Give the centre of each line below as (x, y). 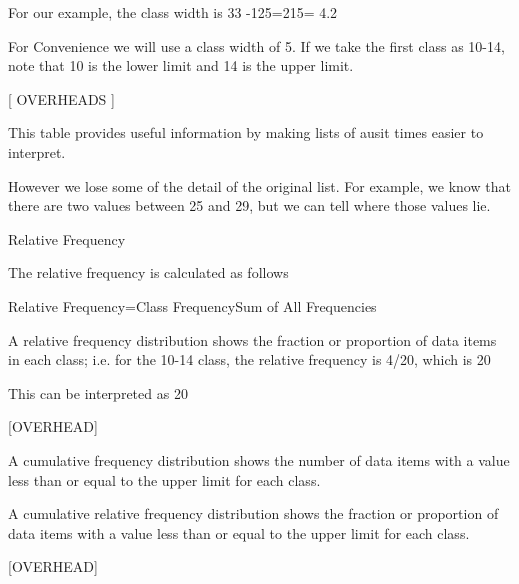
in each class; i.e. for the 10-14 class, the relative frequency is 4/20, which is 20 (249, 359)
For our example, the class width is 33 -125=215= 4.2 (173, 12)
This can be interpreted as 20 (98, 392)
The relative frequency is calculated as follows (148, 272)
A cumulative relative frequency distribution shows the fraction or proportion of (253, 513)
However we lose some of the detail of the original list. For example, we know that (259, 185)
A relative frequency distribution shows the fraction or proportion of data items (252, 339)
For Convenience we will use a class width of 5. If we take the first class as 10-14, (256, 45)
